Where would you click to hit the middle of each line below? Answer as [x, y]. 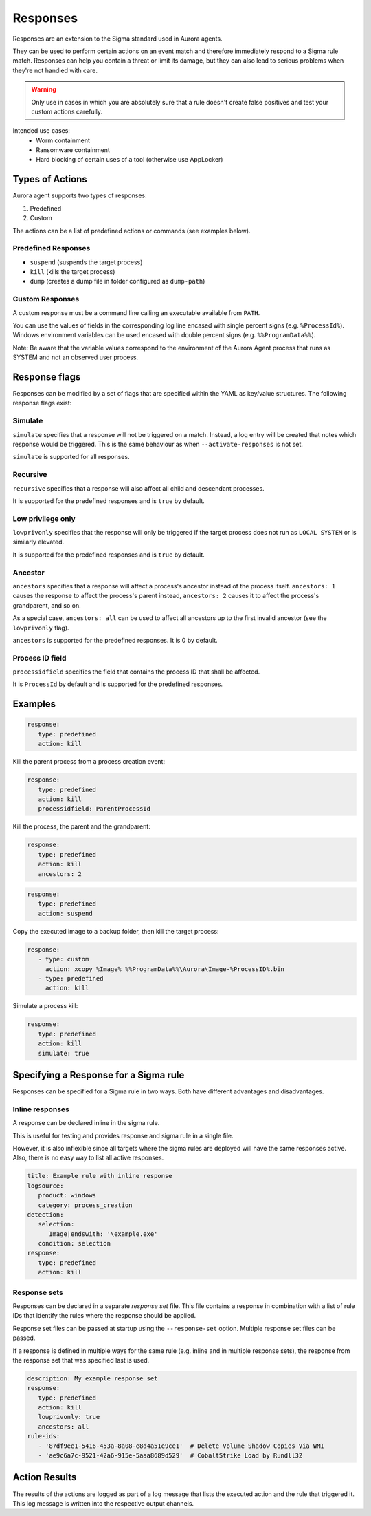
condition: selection [75, 1243]
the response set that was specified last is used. [81, 1360]
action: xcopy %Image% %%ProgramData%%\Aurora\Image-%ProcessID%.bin [165, 969]
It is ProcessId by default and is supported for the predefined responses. [118, 684]
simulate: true [64, 1053]
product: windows [67, 1195]
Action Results [45, 1477]
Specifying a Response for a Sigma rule [99, 1075]
